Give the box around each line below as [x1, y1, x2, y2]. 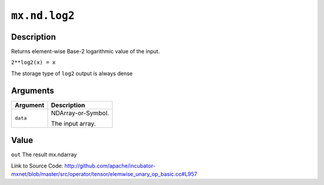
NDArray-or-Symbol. [51, 109, 109, 117]
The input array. [51, 119, 96, 127]
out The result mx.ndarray [11, 151, 77, 159]
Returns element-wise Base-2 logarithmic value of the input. [11, 48, 160, 55]
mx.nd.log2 [11, 9, 75, 22]
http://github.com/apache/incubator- [64, 162, 156, 169]
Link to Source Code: [11, 162, 64, 169]
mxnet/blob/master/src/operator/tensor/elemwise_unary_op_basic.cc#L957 [11, 171, 197, 178]
